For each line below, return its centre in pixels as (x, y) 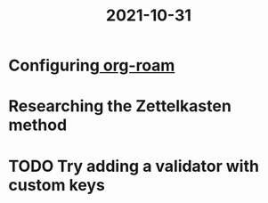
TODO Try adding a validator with (134, 166)
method (38, 125)
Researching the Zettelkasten (120, 106)
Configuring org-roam (92, 65)
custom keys (57, 185)
